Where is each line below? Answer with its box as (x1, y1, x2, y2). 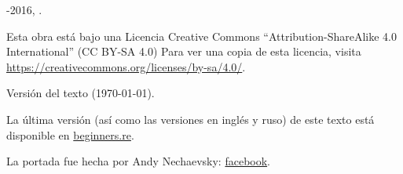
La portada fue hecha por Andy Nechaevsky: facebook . (6, 153, 271, 169)
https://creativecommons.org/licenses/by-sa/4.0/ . (6, 58, 246, 74)
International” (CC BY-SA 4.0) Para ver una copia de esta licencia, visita (6, 43, 361, 60)
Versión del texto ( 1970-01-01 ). (6, 85, 155, 101)
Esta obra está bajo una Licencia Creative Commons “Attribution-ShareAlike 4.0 (6, 27, 397, 44)
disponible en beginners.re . (6, 126, 134, 143)
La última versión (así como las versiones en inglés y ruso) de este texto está (6, 111, 375, 127)
